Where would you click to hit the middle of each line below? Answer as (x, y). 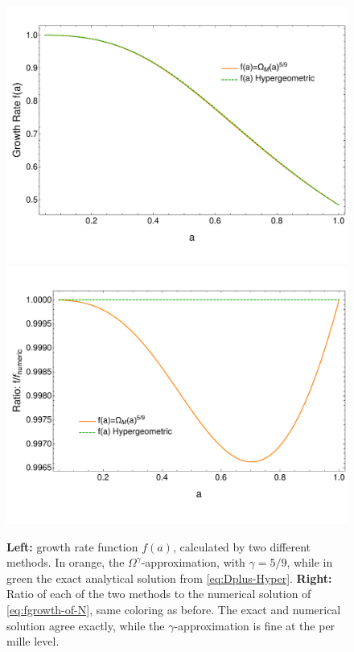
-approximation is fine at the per (255, 625)
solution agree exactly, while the (86, 625)
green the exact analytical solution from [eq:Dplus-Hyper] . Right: (169, 578)
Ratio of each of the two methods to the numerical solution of (159, 594)
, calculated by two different (242, 546)
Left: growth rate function (72, 546)
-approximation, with (193, 562)
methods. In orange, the (66, 562)
